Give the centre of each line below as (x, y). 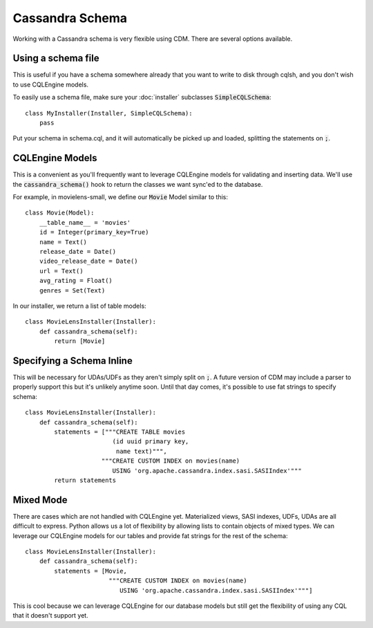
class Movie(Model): (60, 213)
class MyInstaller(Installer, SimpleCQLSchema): (109, 113)
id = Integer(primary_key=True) (94, 232)
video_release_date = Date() (88, 261)
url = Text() (61, 271)
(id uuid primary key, (151, 442)
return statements (85, 480)
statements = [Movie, (91, 571)
